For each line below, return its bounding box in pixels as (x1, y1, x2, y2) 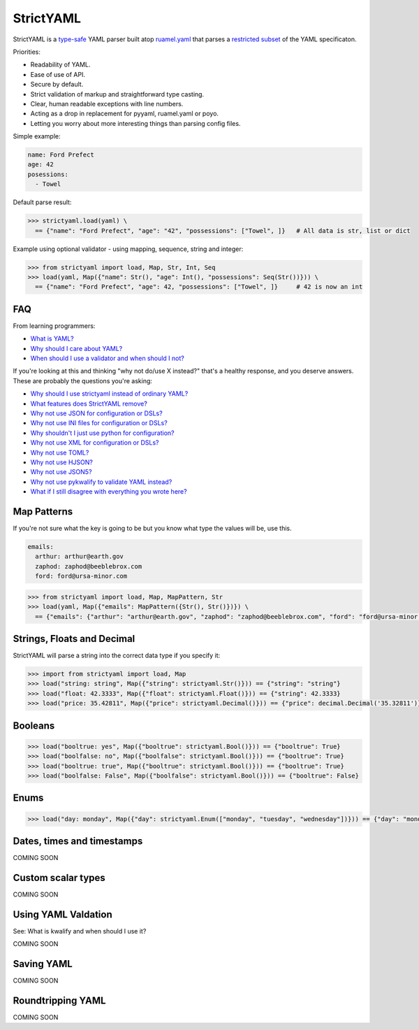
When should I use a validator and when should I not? (30, 354, 184, 362)
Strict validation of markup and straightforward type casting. (30, 90, 205, 98)
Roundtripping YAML (13, 994, 106, 1006)
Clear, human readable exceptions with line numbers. (30, 99, 184, 108)
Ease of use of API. (30, 70, 85, 78)
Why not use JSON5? (30, 468, 92, 476)
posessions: (27, 170, 69, 178)
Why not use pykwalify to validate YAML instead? (30, 478, 172, 486)
